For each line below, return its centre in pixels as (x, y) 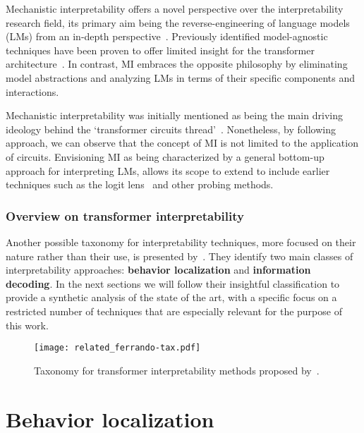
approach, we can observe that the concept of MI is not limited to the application (182, 143)
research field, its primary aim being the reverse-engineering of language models (178, 22)
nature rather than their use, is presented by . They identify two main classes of (180, 256)
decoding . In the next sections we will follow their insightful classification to (173, 283)
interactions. (32, 91)
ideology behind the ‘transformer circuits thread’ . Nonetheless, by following (171, 129)
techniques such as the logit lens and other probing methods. (140, 184)
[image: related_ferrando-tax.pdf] (117, 348)
